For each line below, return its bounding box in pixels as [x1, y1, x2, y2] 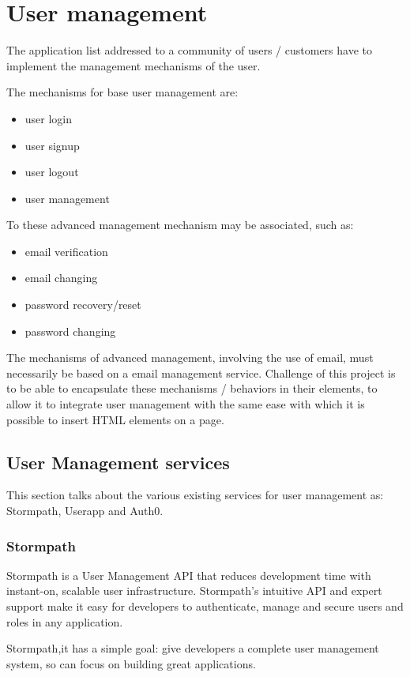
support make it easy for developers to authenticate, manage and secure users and [6, 598, 404, 615]
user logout [24, 164, 79, 180]
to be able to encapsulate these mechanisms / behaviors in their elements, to [6, 380, 378, 397]
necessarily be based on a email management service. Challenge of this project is [6, 364, 396, 381]
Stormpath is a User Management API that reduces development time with [6, 566, 371, 583]
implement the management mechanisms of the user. [6, 57, 261, 73]
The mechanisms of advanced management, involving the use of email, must [6, 349, 374, 366]
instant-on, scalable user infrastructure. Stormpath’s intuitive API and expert [6, 582, 382, 599]
